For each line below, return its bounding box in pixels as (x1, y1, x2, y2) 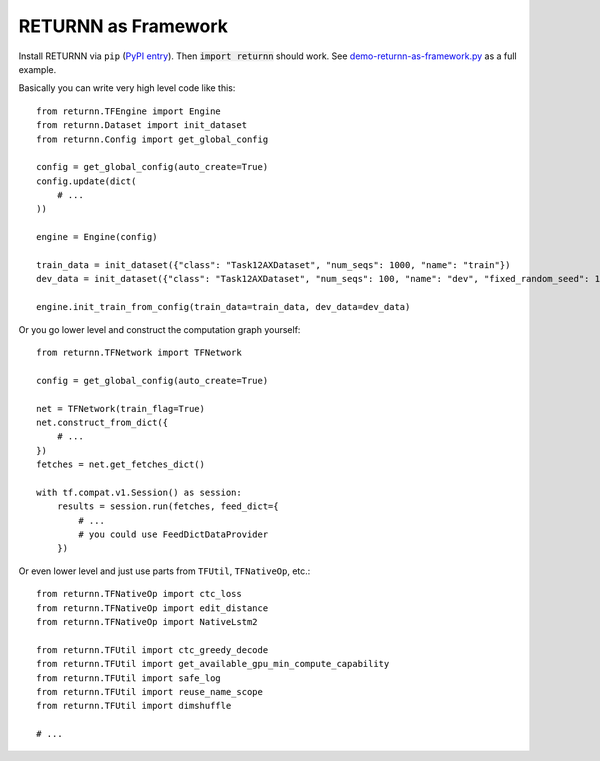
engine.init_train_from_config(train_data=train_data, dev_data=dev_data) (36, 301, 411, 313)
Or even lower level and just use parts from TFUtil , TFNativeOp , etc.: (18, 565, 311, 577)
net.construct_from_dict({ (36, 416, 169, 428)
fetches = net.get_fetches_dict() (36, 459, 205, 470)
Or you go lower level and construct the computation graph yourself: (18, 323, 301, 335)
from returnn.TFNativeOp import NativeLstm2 (36, 616, 259, 627)
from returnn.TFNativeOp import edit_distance (36, 602, 269, 614)
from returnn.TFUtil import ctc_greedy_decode (36, 644, 269, 655)
